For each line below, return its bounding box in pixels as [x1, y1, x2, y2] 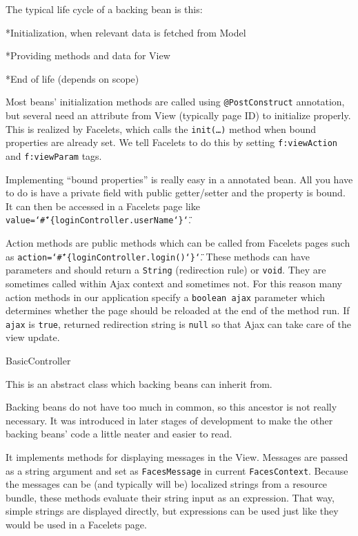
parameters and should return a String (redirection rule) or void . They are [6, 262, 326, 277]
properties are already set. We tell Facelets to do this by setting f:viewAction [6, 135, 337, 150]
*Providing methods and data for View [6, 48, 170, 63]
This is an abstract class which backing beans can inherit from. [6, 376, 272, 391]
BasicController [6, 353, 71, 368]
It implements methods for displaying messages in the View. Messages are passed [6, 450, 348, 464]
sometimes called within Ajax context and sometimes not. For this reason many [6, 276, 342, 290]
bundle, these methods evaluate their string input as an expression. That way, [6, 490, 335, 504]
